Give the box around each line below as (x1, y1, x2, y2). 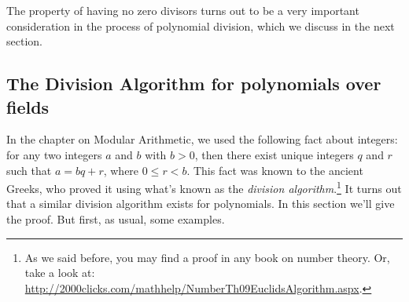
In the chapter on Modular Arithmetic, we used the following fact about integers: (6, 131, 398, 147)
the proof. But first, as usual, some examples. (6, 211, 225, 227)
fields (6, 94, 50, 118)
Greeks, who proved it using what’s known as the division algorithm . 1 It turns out (6, 178, 402, 196)
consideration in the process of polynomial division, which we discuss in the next (6, 17, 395, 34)
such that (6, 162, 52, 178)
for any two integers (6, 146, 102, 162)
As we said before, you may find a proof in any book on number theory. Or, (24, 249, 390, 265)
